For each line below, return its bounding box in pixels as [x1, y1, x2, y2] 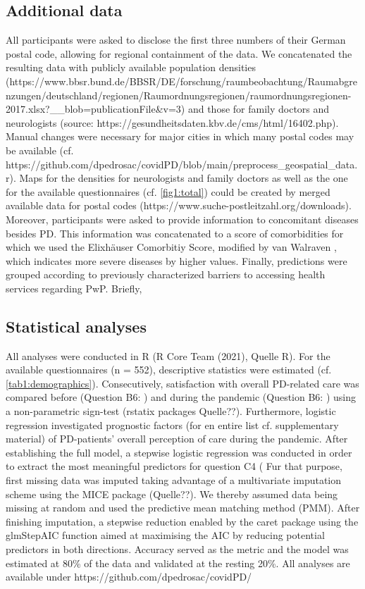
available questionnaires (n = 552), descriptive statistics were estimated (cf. [6, 362, 332, 377]
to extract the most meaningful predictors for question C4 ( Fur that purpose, [6, 459, 342, 473]
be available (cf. [6, 142, 74, 157]
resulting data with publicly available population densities [6, 60, 256, 75]
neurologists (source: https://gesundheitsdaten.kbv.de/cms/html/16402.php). [6, 115, 339, 130]
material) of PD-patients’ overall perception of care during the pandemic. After [6, 431, 348, 446]
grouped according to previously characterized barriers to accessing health [6, 267, 326, 282]
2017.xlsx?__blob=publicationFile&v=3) [6, 101, 185, 116]
